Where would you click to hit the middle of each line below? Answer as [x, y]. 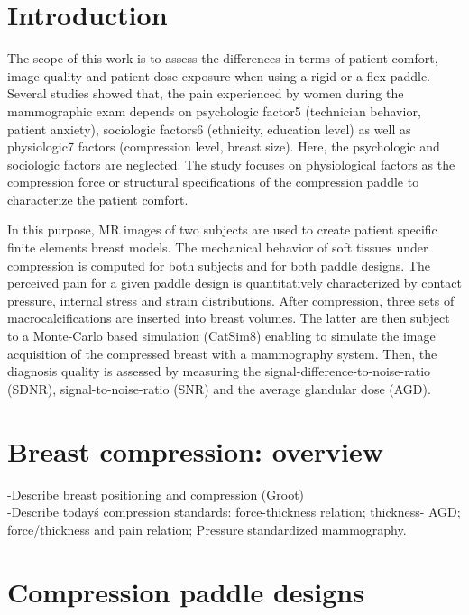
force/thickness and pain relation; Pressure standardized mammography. [207, 529]
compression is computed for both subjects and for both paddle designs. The [219, 265]
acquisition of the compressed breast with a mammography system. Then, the [222, 353]
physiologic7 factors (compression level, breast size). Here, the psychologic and [224, 147]
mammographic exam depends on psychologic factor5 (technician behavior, [214, 110]
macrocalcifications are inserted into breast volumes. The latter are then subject [229, 318]
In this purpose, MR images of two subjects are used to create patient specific [222, 229]
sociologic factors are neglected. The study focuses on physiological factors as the [231, 164]
